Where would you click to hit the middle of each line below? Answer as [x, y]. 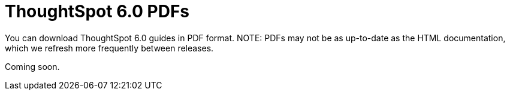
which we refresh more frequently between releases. [109, 48]
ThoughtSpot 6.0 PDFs [97, 11]
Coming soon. [32, 66]
